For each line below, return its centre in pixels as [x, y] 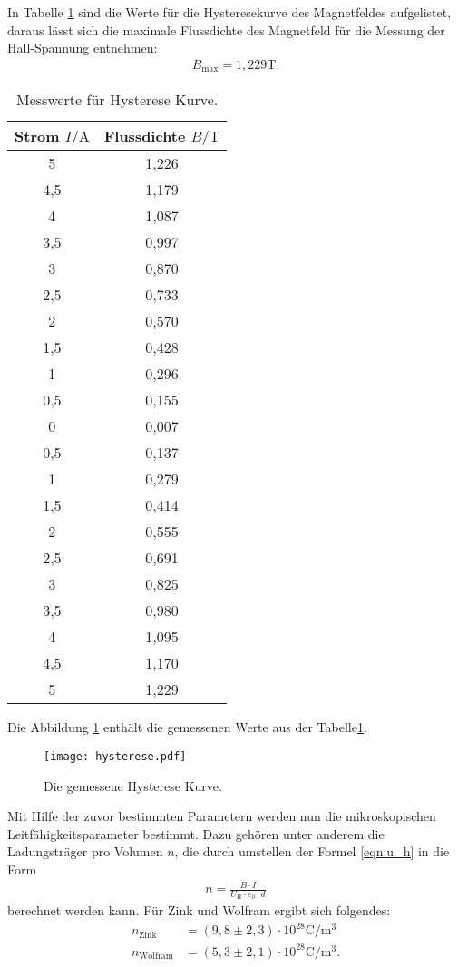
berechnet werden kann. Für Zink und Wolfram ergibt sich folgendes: [199, 910]
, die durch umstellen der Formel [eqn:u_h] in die [312, 851]
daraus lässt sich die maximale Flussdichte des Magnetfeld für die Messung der [226, 29]
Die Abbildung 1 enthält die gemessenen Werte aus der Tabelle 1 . [187, 727]
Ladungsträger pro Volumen [85, 851]
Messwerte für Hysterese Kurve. [117, 100]
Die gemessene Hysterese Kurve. [133, 785]
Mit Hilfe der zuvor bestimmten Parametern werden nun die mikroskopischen [222, 816]
